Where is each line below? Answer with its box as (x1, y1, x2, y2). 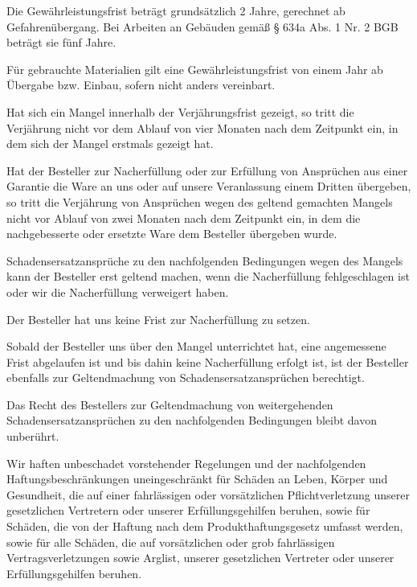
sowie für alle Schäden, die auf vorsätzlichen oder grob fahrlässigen (6, 533, 335, 550)
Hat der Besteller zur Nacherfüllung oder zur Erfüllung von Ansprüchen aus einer (6, 162, 408, 179)
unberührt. (6, 428, 59, 445)
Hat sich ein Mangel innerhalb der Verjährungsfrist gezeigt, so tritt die (6, 103, 354, 120)
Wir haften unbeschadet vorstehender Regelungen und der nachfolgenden (6, 454, 366, 471)
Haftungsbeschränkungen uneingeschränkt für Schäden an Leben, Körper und (6, 470, 388, 487)
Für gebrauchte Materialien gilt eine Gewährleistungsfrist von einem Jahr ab (6, 60, 383, 77)
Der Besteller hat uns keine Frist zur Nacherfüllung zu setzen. (6, 310, 310, 327)
